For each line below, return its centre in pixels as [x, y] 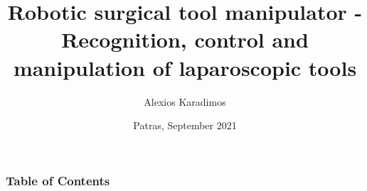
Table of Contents [58, 180]
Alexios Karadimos [185, 101]
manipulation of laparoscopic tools [185, 67]
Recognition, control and [185, 39]
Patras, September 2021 [185, 125]
